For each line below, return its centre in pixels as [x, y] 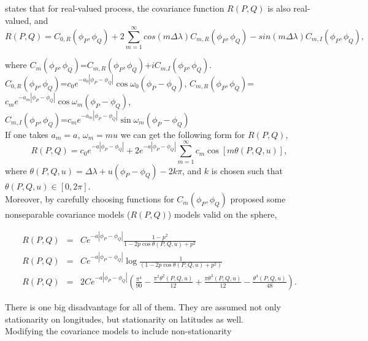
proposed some [258, 199]
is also [279, 8]
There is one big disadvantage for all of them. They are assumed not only [143, 306]
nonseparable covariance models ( [68, 214]
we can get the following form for [183, 134]
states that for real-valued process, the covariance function [115, 8]
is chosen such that [247, 170]
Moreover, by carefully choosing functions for [90, 199]
